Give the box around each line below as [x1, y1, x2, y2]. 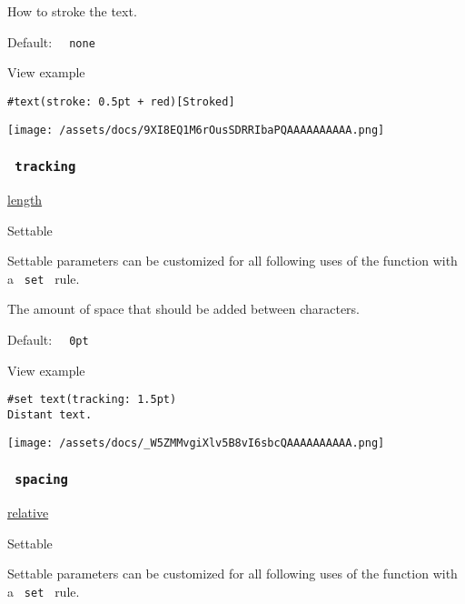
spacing [15, 472, 68, 488]
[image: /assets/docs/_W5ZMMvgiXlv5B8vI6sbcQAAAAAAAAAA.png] [7, 436, 385, 449]
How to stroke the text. [7, 2, 137, 20]
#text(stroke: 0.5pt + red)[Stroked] [7, 95, 235, 108]
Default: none [7, 32, 95, 51]
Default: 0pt [7, 329, 89, 348]
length [7, 189, 43, 208]
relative [7, 502, 49, 521]
